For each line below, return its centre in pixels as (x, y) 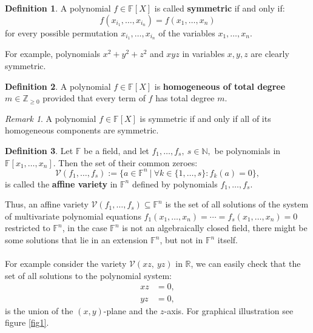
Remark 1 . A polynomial (51, 118)
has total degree (185, 98)
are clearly (270, 54)
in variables (204, 54)
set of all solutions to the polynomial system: (88, 275)
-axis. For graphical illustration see (229, 310)
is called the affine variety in (61, 183)
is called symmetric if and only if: (220, 8)
